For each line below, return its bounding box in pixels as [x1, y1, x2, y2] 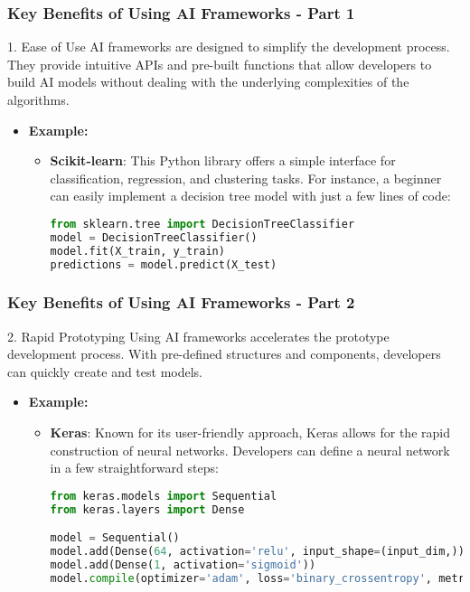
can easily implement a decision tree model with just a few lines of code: [50, 186, 451, 205]
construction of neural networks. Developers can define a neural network [50, 440, 450, 459]
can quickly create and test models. [7, 362, 203, 381]
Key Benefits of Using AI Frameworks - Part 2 [7, 291, 355, 314]
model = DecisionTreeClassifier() [50, 230, 258, 244]
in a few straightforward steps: [50, 458, 219, 477]
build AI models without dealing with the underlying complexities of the [7, 72, 409, 91]
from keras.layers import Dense [50, 503, 245, 516]
